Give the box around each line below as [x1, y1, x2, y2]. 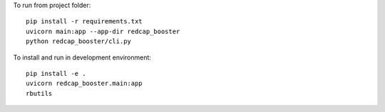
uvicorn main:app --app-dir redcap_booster [26, 27, 180, 35]
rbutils [26, 89, 53, 97]
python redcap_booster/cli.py [26, 38, 132, 45]
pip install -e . [26, 69, 86, 77]
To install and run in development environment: [13, 53, 151, 62]
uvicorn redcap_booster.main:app [26, 79, 143, 88]
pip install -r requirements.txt [26, 18, 143, 26]
